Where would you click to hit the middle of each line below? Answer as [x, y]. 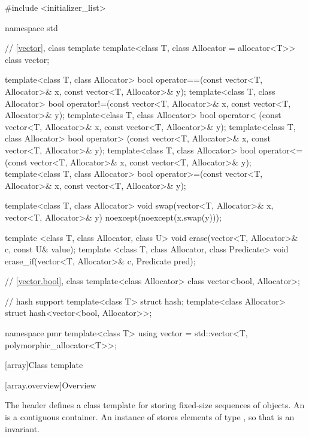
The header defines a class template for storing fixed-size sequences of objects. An [155, 405]
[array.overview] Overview [51, 385]
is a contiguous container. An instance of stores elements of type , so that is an [150, 417]
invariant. [22, 428]
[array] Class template [44, 365]
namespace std [31, 27]
